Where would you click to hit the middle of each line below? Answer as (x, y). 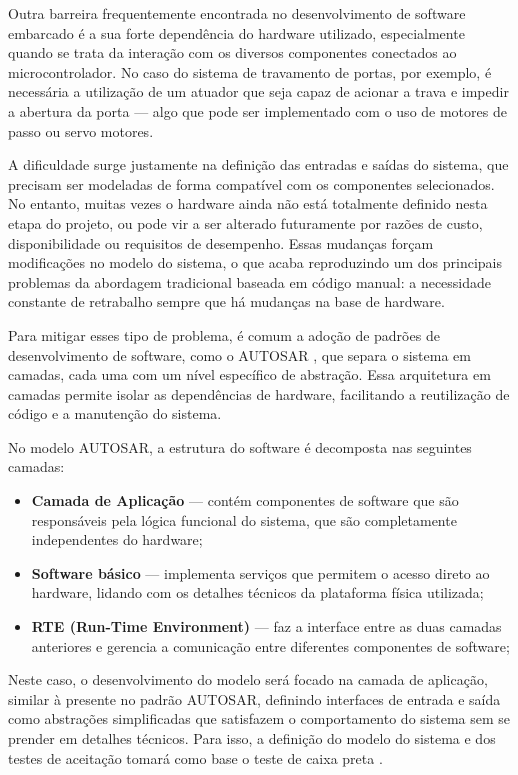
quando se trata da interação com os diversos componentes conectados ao (232, 52)
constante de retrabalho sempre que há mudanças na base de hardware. (226, 301)
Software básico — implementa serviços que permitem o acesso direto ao (260, 572)
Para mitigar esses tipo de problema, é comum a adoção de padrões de (224, 334)
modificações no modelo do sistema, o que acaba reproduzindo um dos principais (255, 262)
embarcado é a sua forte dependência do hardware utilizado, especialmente (236, 32)
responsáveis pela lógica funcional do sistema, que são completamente (244, 519)
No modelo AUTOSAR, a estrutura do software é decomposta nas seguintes (240, 446)
